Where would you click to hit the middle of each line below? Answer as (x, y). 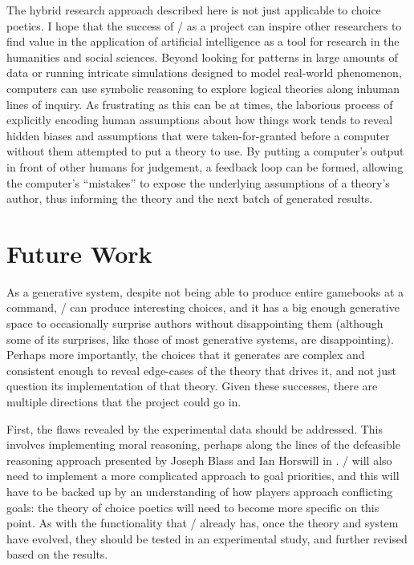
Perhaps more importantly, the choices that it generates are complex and (186, 355)
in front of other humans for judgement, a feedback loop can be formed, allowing (205, 166)
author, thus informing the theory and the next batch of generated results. (190, 198)
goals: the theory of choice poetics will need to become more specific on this (193, 507)
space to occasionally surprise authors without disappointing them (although (195, 323)
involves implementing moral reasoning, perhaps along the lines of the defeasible (203, 444)
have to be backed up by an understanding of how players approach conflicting (200, 491)
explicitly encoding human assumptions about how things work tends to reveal (200, 120)
